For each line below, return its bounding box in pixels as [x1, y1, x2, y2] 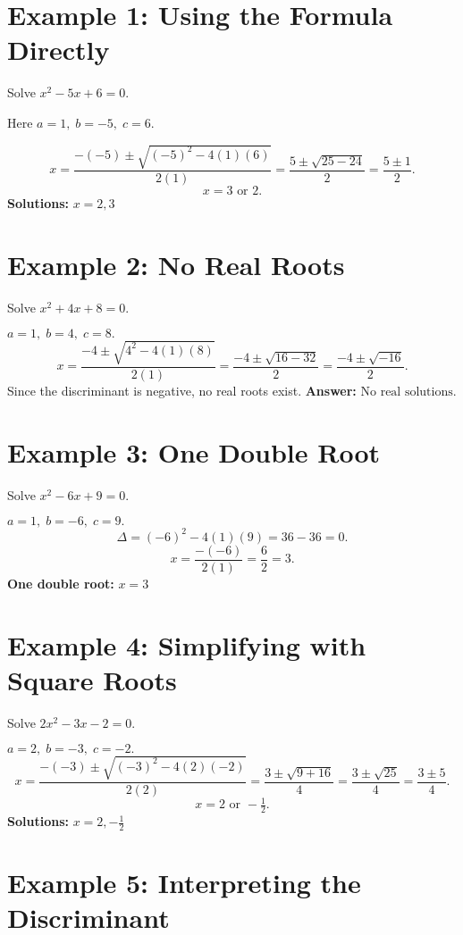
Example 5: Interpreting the [7, 864, 361, 901]
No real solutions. [360, 385, 457, 398]
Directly [7, 31, 110, 68]
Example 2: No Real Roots [7, 246, 345, 282]
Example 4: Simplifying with [7, 626, 366, 663]
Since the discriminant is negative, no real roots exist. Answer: [7, 380, 357, 399]
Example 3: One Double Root [7, 433, 381, 470]
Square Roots [7, 661, 177, 697]
